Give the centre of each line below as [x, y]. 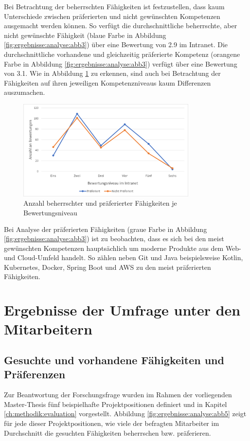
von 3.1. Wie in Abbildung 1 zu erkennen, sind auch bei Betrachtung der [112, 73]
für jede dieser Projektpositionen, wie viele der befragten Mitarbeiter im [112, 423]
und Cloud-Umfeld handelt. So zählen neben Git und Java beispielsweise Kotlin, [124, 257]
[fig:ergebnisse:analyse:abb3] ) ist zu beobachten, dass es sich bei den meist [114, 238]
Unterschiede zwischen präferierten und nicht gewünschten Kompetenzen [112, 16]
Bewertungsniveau [50, 212]
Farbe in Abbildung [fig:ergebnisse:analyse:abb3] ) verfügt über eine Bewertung [121, 63]
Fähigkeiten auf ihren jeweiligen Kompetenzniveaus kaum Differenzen [107, 82]
